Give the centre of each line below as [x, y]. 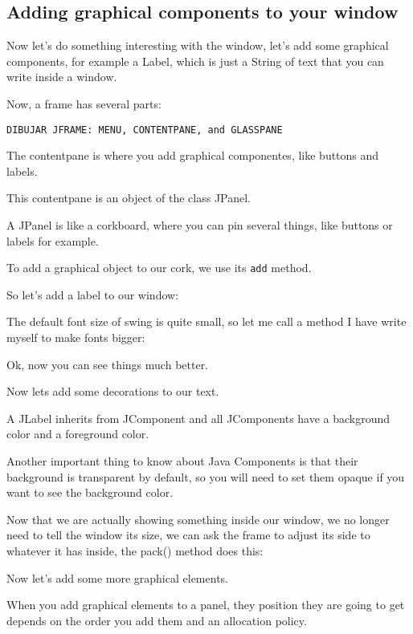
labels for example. [53, 240]
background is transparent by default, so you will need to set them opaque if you [206, 476]
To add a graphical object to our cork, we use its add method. [159, 268]
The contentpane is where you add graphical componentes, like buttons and [193, 155]
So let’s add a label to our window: [93, 294]
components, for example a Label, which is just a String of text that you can [195, 61]
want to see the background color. [90, 492]
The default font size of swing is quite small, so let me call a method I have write [206, 321]
